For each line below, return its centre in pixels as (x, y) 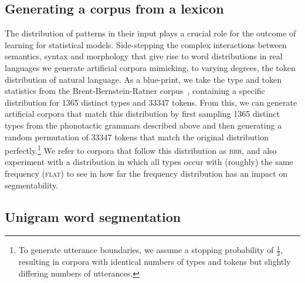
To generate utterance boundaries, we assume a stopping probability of (146, 250)
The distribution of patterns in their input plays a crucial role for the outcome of (150, 33)
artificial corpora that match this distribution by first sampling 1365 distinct (142, 114)
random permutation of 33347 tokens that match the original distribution (137, 137)
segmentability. (32, 185)
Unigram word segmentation (93, 216)
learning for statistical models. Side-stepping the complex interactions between (146, 44)
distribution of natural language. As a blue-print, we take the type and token (143, 79)
